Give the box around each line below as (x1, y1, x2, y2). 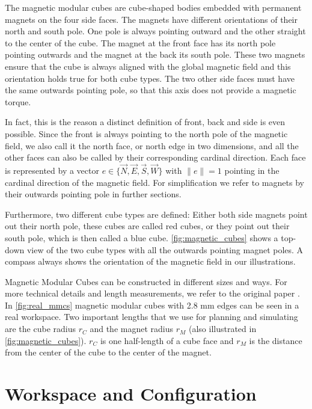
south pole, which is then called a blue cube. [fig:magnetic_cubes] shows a (5, 231, 278, 244)
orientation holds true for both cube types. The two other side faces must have (5, 72, 295, 84)
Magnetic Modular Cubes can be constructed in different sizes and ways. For (5, 275, 287, 288)
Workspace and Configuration (5, 381, 257, 406)
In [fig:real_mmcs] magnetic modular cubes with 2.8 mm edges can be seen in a (5, 298, 299, 311)
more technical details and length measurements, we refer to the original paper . (5, 287, 300, 300)
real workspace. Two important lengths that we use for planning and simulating (5, 310, 298, 323)
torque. (5, 95, 31, 108)
